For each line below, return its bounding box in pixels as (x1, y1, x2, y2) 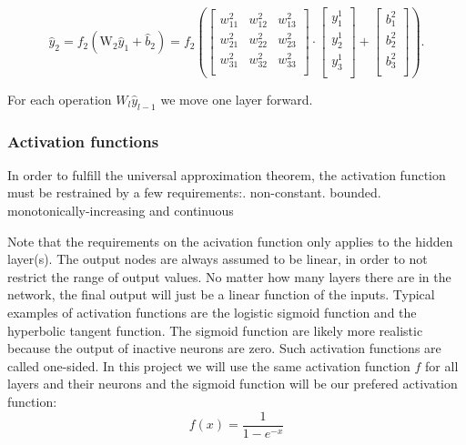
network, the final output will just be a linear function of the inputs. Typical (7, 285, 435, 304)
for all (425, 356, 459, 375)
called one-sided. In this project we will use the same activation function (7, 356, 410, 375)
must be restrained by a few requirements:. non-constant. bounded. (7, 183, 381, 202)
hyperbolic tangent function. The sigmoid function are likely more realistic (7, 320, 423, 339)
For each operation (7, 89, 112, 108)
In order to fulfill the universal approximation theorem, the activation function (7, 165, 446, 184)
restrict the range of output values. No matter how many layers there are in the (7, 267, 451, 286)
